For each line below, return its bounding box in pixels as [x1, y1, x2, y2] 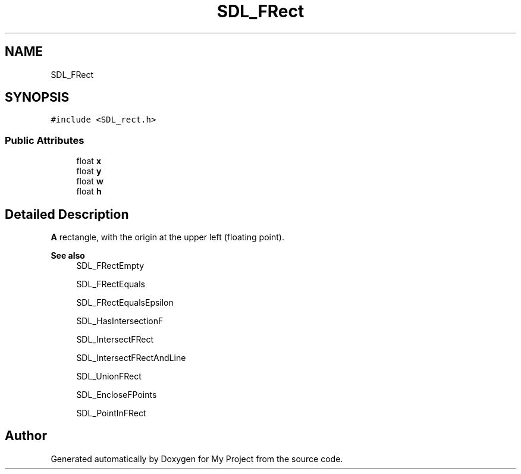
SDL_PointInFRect [76, 408, 146, 419]
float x [76, 156, 101, 167]
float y [76, 166, 102, 177]
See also [51, 250, 85, 261]
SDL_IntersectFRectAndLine [76, 353, 186, 363]
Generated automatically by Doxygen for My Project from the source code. [51, 453, 343, 464]
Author [5, 428, 47, 444]
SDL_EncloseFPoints [76, 390, 157, 400]
